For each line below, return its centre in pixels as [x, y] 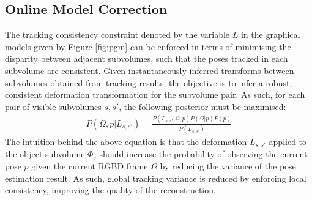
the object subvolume [45, 154]
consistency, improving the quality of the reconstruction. [110, 190]
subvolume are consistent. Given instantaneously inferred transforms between [150, 70]
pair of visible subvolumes [53, 106]
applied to [288, 142]
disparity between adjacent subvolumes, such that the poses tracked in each [147, 58]
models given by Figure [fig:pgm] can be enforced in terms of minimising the [148, 46]
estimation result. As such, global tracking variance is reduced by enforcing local [156, 178]
